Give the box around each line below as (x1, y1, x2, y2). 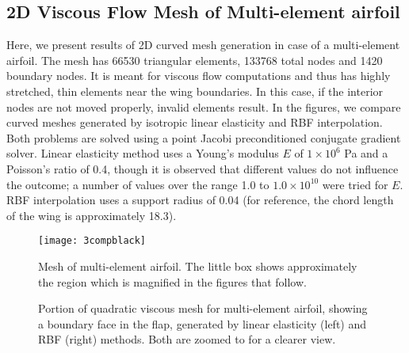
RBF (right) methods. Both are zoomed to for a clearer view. (38, 331, 336, 347)
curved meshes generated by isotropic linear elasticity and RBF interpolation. (6, 114, 383, 131)
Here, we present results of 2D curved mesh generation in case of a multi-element (6, 36, 400, 53)
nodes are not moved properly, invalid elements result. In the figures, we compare (6, 98, 401, 115)
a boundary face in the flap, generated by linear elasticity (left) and (38, 315, 367, 332)
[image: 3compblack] (38, 235, 147, 247)
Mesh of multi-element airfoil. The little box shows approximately (38, 257, 357, 274)
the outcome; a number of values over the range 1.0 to (6, 176, 269, 192)
